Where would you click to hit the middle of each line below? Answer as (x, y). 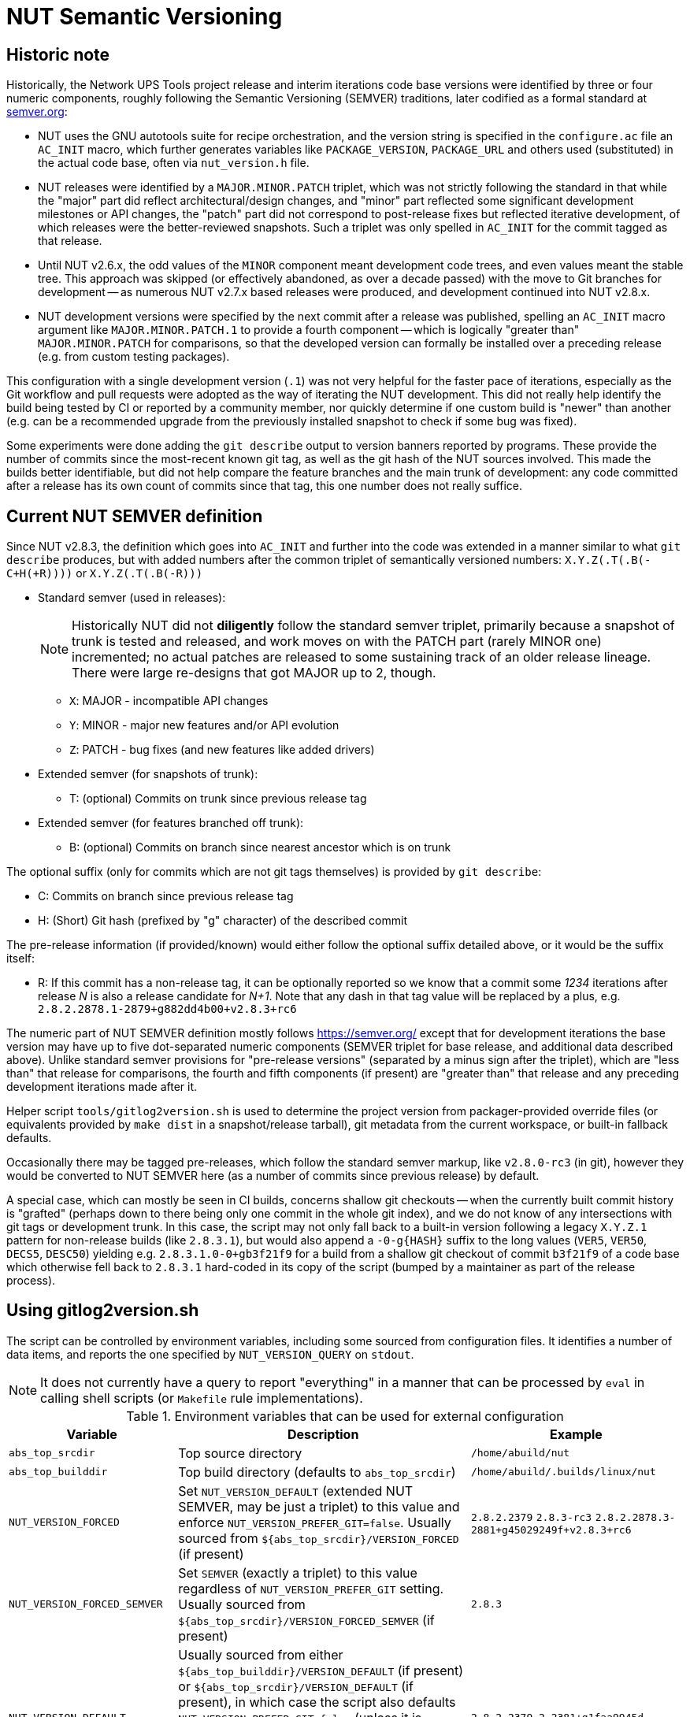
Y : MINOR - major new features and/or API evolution (204, 725)
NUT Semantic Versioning (145, 17)
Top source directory (240, 1453)
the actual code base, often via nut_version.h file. (174, 163)
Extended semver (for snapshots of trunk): (148, 774)
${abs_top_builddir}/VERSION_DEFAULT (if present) (321, 1670)
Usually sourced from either (261, 1654)
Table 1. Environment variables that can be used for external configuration (345, 1416)
